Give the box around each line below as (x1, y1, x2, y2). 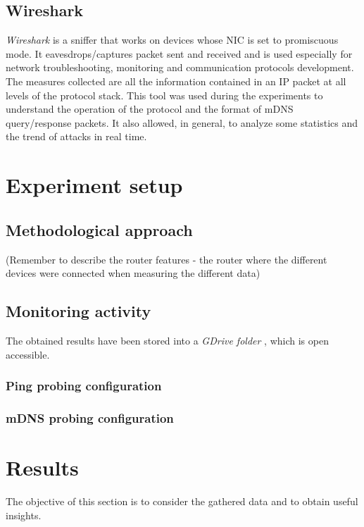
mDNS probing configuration (6, 409, 174, 426)
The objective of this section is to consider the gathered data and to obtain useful (6, 493, 358, 508)
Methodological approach (6, 218, 193, 240)
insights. (6, 507, 42, 522)
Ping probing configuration (6, 377, 162, 395)
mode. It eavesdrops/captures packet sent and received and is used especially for (6, 46, 353, 61)
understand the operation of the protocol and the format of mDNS (6, 101, 294, 116)
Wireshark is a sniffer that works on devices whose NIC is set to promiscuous (6, 32, 339, 47)
